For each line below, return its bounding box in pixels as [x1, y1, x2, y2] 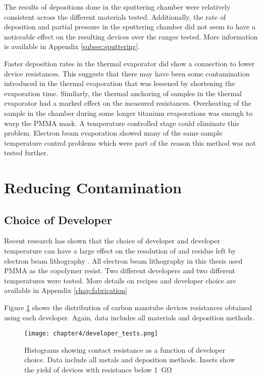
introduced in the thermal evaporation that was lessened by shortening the [4, 78, 235, 89]
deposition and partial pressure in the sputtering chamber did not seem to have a [4, 21, 255, 32]
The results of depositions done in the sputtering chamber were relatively [4, 2, 231, 12]
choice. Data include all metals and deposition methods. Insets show [24, 354, 235, 365]
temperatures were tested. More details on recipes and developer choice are [4, 275, 236, 285]
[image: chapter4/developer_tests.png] [24, 330, 158, 338]
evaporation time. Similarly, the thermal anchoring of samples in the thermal [4, 88, 242, 98]
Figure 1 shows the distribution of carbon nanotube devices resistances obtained [4, 302, 252, 313]
